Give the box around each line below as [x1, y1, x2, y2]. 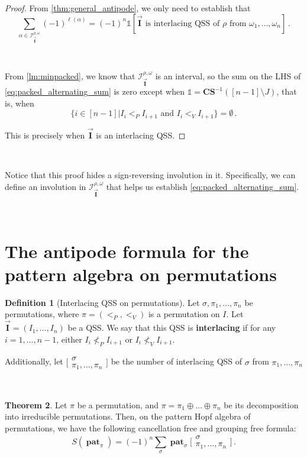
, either [56, 333, 82, 345]
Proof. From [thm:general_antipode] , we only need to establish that [5, 2, 251, 14]
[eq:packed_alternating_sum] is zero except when [5, 85, 185, 98]
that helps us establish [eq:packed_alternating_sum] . [106, 180, 299, 192]
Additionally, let [5, 355, 63, 367]
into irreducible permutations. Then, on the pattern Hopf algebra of [5, 410, 251, 422]
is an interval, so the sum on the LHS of [155, 70, 301, 82]
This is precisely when [5, 129, 85, 141]
